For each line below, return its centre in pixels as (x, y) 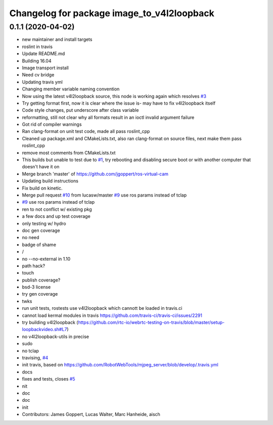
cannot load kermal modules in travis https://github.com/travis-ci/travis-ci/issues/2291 (112, 315)
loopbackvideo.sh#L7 (44, 329)
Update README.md (43, 54)
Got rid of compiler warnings (52, 124)
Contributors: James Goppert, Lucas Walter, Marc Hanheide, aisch (91, 414)
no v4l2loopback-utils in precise (56, 337)
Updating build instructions (50, 181)
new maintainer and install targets (57, 39)
